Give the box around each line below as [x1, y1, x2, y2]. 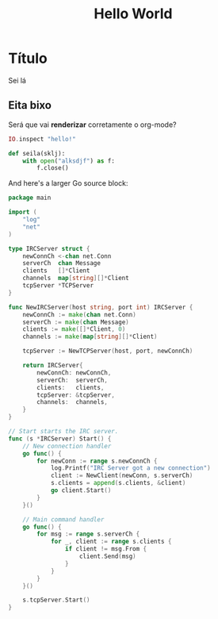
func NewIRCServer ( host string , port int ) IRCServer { [8, 303, 193, 311]
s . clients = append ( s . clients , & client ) [50, 479, 186, 487]
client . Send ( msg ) [78, 552, 136, 560]
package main [8, 194, 52, 202]
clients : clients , [36, 383, 105, 391]
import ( [8, 208, 37, 217]
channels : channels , [36, 398, 109, 406]
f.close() [36, 164, 69, 172]
